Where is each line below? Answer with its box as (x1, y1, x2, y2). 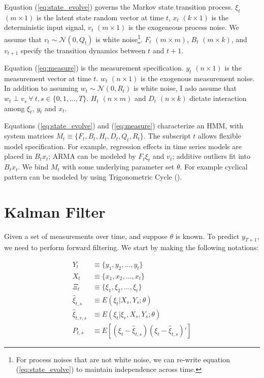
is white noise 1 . (95, 32, 143, 44)
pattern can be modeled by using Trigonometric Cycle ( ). (4, 171, 182, 182)
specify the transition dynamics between (20, 45, 146, 55)
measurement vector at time (4, 73, 91, 83)
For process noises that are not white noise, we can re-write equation (16, 354, 230, 364)
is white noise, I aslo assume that (134, 83, 237, 93)
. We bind (18, 161, 49, 172)
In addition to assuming (4, 83, 79, 93)
